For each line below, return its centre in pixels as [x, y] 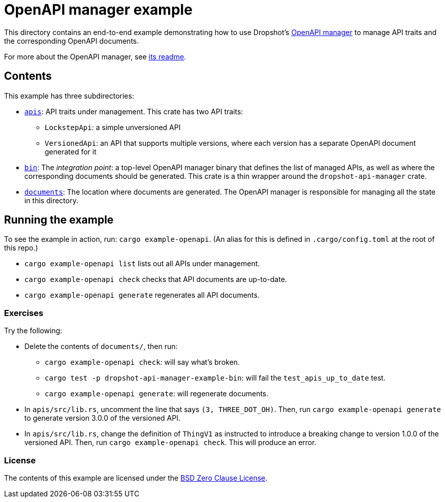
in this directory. [51, 200]
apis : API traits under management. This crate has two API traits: [134, 111]
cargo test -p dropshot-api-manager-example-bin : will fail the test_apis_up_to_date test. [215, 378]
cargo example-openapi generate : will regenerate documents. [157, 394]
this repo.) [21, 248]
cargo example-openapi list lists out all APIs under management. [142, 264]
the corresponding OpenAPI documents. [72, 41]
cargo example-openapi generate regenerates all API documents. [142, 295]
